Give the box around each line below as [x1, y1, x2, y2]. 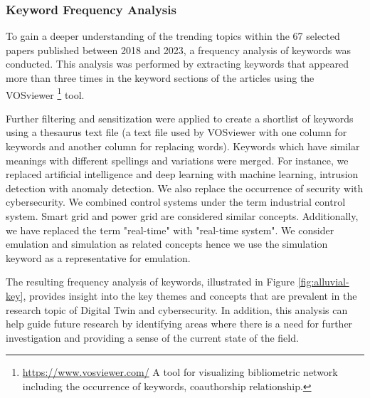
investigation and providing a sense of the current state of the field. [6, 330, 299, 345]
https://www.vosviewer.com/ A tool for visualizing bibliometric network [22, 365, 338, 379]
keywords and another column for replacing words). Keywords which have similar [6, 139, 360, 154]
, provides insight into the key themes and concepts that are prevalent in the [23, 288, 357, 303]
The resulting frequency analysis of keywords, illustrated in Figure [6, 274, 295, 289]
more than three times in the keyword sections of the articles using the [6, 70, 314, 85]
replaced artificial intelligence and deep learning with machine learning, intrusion [6, 167, 359, 182]
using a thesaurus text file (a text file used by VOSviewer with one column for [6, 125, 347, 140]
